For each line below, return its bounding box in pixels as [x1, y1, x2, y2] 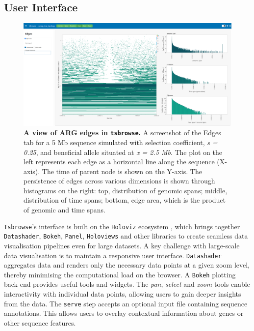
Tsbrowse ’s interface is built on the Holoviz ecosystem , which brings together [4, 221, 240, 231]
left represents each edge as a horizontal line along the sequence [24, 156, 215, 167]
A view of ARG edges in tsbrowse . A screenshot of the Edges [24, 127, 221, 138]
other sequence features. [4, 317, 76, 328]
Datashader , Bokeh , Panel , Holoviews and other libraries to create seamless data [4, 231, 248, 241]
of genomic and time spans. [24, 205, 105, 215]
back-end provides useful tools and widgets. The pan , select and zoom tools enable [4, 279, 250, 289]
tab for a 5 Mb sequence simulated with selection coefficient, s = [24, 137, 218, 147]
